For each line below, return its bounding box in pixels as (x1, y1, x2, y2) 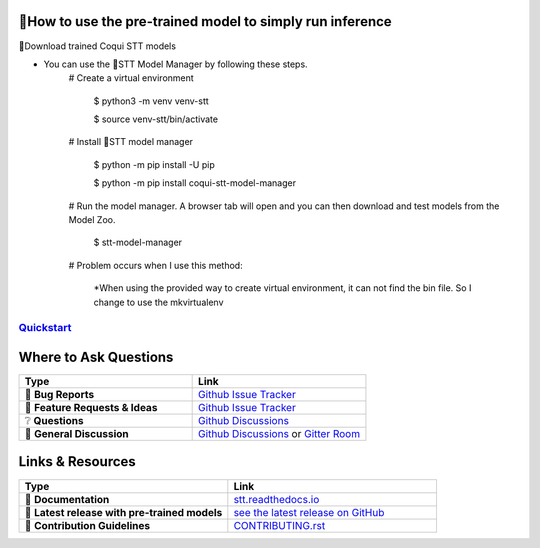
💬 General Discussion (24, 427, 129, 441)
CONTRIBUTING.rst (233, 518, 326, 532)
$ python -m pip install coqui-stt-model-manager (93, 177, 297, 189)
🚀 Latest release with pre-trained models (24, 505, 223, 519)
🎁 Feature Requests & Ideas (24, 401, 158, 415)
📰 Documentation (24, 492, 110, 506)
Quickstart (18, 321, 72, 335)
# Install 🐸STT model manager (68, 136, 194, 148)
